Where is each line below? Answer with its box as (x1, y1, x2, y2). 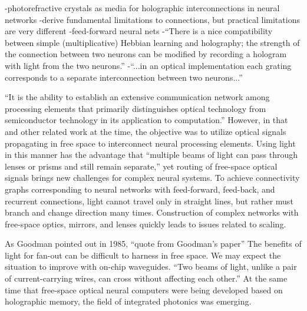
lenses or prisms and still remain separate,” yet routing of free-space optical (5, 160, 278, 172)
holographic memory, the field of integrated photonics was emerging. (5, 295, 252, 307)
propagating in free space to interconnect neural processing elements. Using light (5, 137, 296, 149)
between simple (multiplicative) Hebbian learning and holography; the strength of (5, 36, 300, 48)
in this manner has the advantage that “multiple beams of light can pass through (5, 148, 298, 161)
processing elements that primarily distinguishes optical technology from (5, 102, 266, 114)
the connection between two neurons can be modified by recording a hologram (5, 48, 287, 60)
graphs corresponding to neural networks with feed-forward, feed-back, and (5, 183, 275, 195)
